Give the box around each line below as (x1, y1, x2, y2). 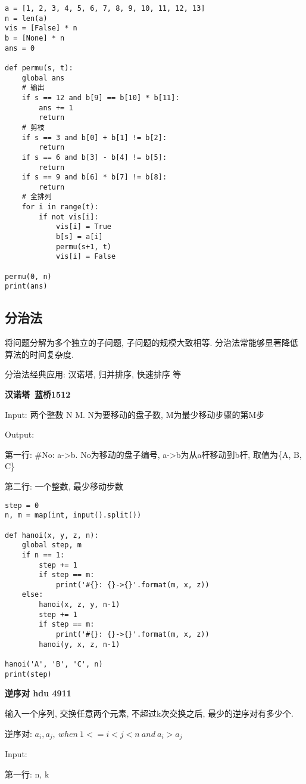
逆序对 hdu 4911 (5, 687, 71, 699)
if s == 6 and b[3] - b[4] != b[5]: (21, 153, 167, 162)
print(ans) (5, 282, 48, 291)
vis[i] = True (55, 222, 111, 231)
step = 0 (5, 501, 39, 510)
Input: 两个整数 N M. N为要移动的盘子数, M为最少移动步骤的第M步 (5, 408, 265, 420)
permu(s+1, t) (55, 242, 111, 251)
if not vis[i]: (39, 212, 99, 221)
